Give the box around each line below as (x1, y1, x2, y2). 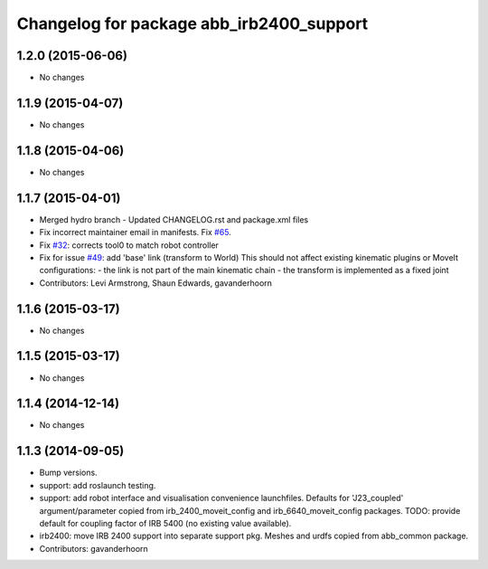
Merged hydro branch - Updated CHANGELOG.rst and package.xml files (39, 213, 309, 225)
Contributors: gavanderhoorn (39, 543, 148, 554)
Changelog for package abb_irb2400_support (16, 14, 369, 33)
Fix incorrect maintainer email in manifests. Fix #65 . (39, 227, 232, 238)
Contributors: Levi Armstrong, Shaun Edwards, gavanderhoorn (39, 277, 273, 289)
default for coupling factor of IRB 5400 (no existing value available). (39, 517, 292, 528)
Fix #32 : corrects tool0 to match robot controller (39, 240, 219, 251)
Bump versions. (39, 467, 99, 479)
